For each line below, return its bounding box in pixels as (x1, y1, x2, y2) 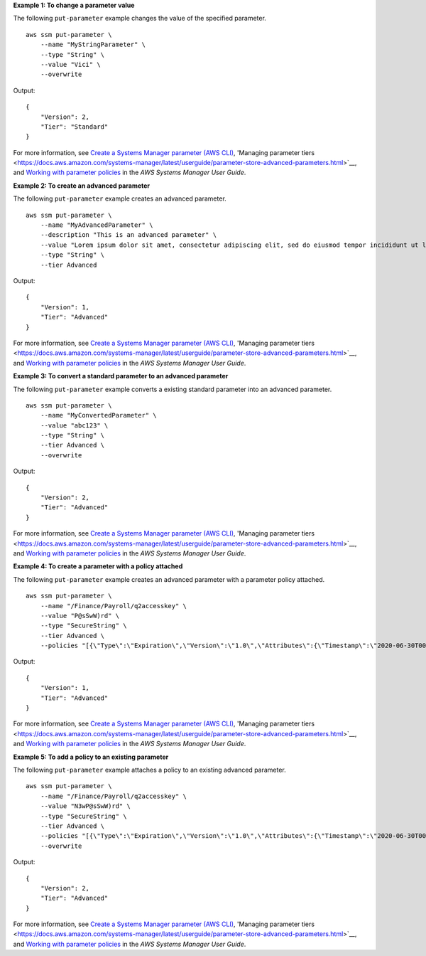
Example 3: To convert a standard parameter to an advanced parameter (13, 372, 229, 381)
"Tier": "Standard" (40, 122, 109, 131)
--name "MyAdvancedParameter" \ (40, 221, 153, 229)
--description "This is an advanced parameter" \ (40, 231, 217, 239)
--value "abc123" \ (40, 421, 109, 430)
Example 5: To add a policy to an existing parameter (13, 753, 169, 761)
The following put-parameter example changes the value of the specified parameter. (13, 14, 266, 23)
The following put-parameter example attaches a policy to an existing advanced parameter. (13, 765, 287, 774)
